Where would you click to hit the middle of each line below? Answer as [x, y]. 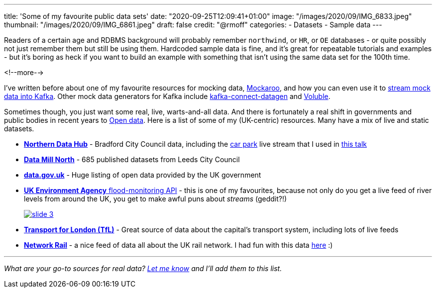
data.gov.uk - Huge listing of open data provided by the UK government [143, 175]
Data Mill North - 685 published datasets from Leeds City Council [132, 159]
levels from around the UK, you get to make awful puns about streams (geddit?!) [156, 199]
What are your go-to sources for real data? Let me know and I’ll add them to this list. [143, 268]
